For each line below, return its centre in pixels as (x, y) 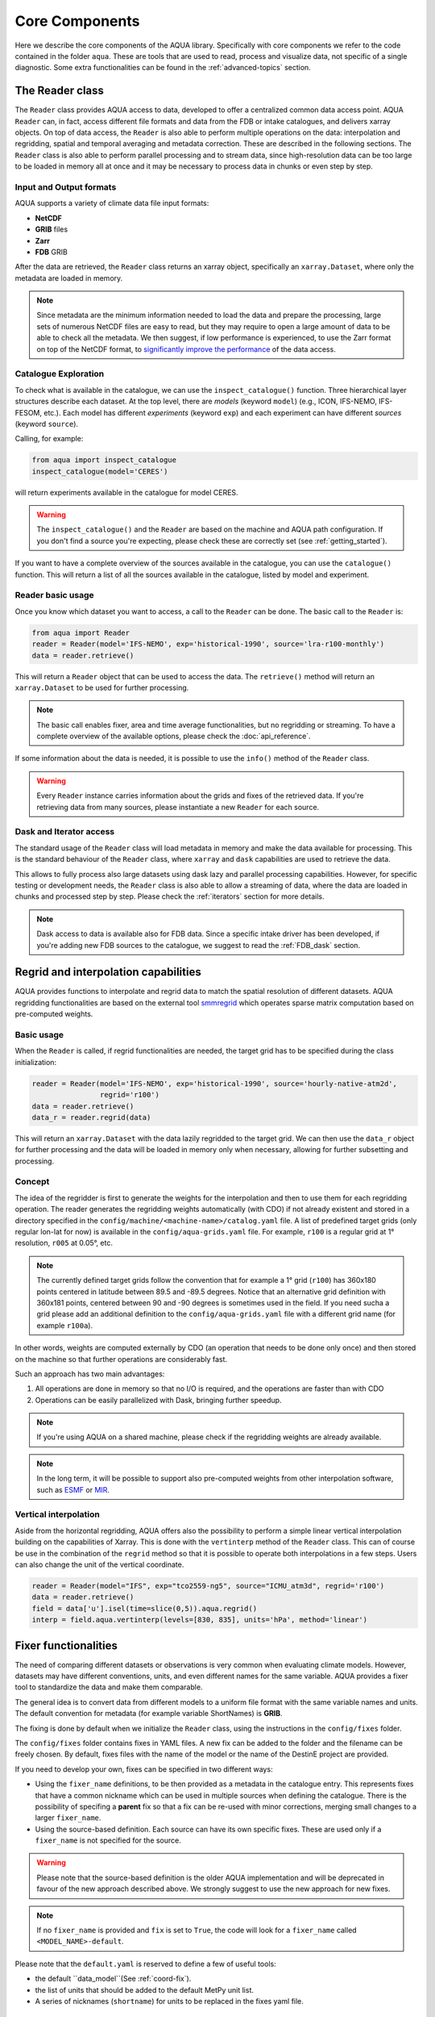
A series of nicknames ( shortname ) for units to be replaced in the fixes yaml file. (169, 2001)
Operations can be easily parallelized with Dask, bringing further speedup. (158, 1400)
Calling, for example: (49, 439)
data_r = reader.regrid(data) (91, 1117)
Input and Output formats (66, 187)
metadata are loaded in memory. (69, 278)
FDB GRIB (51, 252)
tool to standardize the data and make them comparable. (109, 1687)
